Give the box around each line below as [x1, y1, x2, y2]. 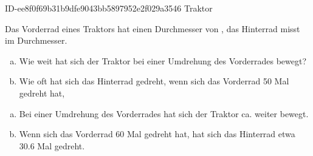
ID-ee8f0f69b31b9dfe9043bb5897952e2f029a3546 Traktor [5, 2, 213, 14]
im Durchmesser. [5, 34, 67, 47]
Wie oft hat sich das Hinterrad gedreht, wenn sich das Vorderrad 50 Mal [19, 75, 289, 87]
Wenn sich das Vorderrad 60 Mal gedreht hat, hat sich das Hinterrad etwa [19, 127, 295, 140]
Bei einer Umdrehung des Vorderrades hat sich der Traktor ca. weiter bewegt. [19, 107, 309, 120]
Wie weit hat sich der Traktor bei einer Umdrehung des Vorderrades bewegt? [19, 54, 307, 67]
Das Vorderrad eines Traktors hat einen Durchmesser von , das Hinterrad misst [5, 22, 300, 35]
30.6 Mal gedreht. [19, 139, 85, 152]
